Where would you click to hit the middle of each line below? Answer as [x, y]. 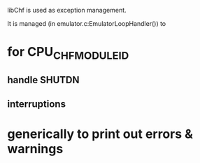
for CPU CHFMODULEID [68, 53]
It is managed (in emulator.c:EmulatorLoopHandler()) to [87, 23]
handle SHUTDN [43, 80]
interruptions [37, 104]
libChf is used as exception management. [67, 10]
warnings [35, 149]
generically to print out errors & [100, 134]
